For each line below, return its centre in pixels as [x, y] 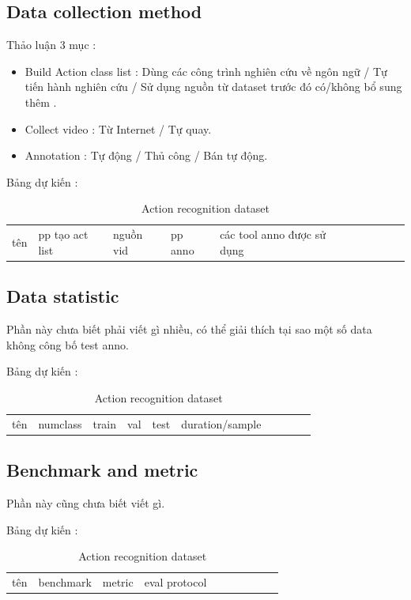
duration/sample [221, 423]
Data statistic [63, 296]
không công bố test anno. [68, 344]
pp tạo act [63, 234]
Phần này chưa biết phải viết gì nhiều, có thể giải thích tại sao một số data [189, 329]
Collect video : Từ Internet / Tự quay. [118, 128]
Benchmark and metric [102, 470]
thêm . [41, 102]
